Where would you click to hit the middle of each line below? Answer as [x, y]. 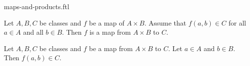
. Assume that [165, 22]
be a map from [111, 48]
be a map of [107, 22]
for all [237, 22]
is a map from [110, 32]
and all [33, 32]
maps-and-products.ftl [37, 6]
